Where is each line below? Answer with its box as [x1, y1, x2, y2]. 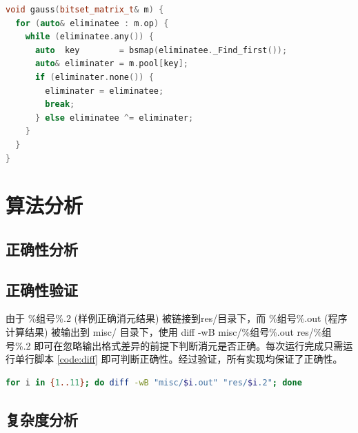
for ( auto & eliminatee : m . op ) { [15, 18, 169, 28]
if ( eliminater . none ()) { [34, 72, 154, 82]
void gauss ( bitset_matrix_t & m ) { [6, 5, 164, 14]
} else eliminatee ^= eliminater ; [34, 112, 194, 123]
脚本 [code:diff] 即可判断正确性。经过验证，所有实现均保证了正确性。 [34, 352, 343, 366]
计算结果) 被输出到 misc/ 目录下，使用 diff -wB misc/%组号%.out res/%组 [6, 325, 332, 339]
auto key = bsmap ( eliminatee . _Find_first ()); [34, 45, 288, 55]
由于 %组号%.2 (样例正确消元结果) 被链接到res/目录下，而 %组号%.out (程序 [6, 311, 348, 325]
